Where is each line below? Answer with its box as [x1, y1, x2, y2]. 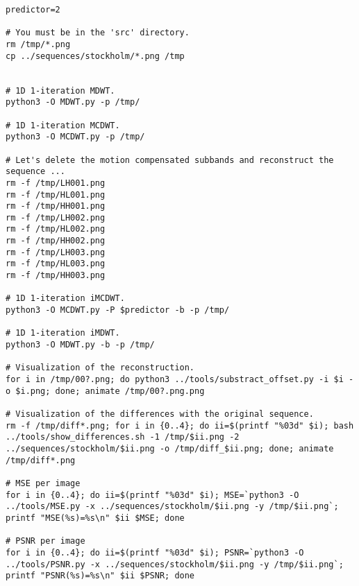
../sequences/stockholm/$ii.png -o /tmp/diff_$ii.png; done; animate [6, 443, 334, 454]
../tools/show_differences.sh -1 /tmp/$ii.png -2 [6, 432, 240, 442]
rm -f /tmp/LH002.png [6, 212, 106, 223]
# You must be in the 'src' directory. [6, 28, 190, 38]
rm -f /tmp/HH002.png [6, 236, 106, 246]
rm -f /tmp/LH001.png [6, 178, 106, 188]
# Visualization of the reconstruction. [6, 363, 195, 373]
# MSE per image [6, 478, 81, 488]
